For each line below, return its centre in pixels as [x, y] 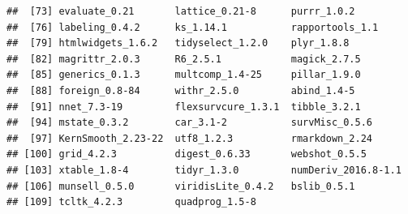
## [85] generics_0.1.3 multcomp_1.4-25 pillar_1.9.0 [184, 75]
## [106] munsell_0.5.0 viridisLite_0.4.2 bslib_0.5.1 [181, 186]
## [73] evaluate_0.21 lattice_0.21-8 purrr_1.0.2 [181, 11]
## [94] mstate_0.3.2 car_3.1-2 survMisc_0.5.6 [190, 123]
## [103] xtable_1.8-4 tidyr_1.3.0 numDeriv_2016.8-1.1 [204, 170]
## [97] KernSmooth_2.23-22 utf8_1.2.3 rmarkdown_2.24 [190, 138]
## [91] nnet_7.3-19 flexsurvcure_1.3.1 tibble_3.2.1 [184, 107]
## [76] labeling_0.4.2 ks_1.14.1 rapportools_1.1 [193, 27]
